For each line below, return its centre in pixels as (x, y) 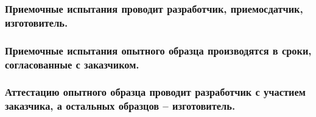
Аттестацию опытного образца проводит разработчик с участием (155, 92)
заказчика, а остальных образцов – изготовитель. (120, 106)
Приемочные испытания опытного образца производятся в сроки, (158, 50)
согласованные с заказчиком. (72, 64)
